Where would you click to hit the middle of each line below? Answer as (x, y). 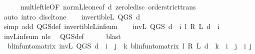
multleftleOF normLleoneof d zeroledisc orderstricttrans (108, 6)
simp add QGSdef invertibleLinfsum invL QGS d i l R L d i (111, 26)
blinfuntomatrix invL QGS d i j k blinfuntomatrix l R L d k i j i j (129, 46)
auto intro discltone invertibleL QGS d (72, 16)
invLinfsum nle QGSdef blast (62, 36)
